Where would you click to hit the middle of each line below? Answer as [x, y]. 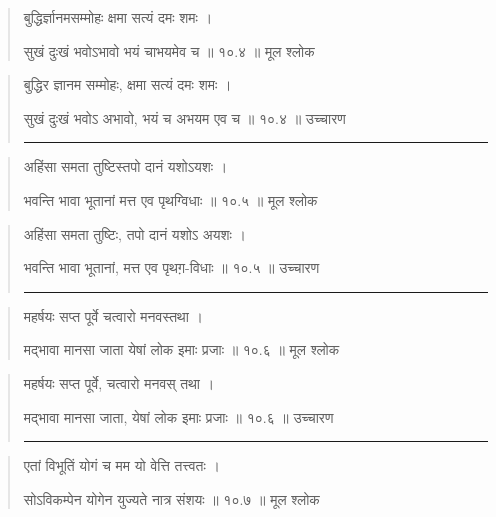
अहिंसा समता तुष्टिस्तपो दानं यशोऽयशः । [125, 166]
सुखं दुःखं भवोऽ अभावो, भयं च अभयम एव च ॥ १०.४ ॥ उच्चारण [184, 117]
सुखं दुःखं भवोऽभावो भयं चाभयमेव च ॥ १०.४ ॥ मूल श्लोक [169, 50]
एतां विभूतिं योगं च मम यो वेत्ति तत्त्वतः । [121, 465]
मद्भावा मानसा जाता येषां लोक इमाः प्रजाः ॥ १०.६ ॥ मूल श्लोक [181, 349]
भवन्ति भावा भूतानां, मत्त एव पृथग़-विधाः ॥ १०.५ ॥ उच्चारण [171, 267]
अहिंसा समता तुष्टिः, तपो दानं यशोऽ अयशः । [135, 233]
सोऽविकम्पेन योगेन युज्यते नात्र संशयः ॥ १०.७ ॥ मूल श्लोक [171, 498]
